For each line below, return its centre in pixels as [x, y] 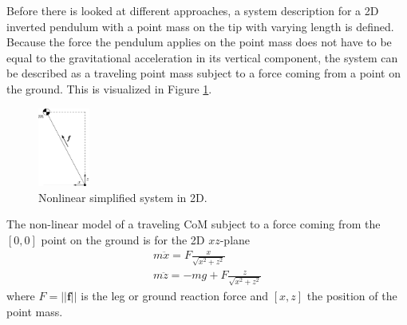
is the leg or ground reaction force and [175, 296]
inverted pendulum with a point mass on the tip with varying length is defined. [200, 26]
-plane [235, 240]
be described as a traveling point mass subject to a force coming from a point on [204, 73]
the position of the [352, 296]
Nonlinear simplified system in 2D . [123, 197]
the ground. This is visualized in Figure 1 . [109, 88]
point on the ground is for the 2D [123, 240]
